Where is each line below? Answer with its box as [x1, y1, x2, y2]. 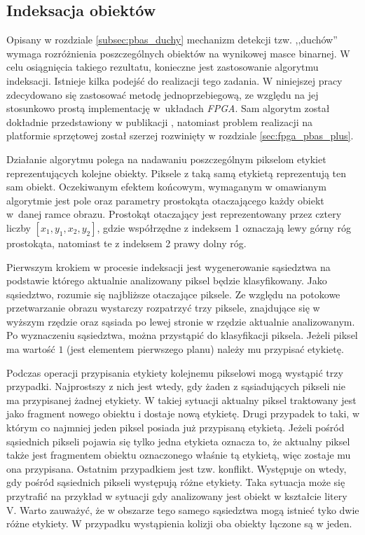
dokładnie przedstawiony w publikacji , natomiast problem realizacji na [6, 114, 313, 129]
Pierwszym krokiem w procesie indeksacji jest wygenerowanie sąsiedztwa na [6, 259, 331, 274]
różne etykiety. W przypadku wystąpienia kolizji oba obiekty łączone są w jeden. [6, 516, 352, 531]
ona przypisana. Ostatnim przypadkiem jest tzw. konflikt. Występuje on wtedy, [6, 461, 347, 475]
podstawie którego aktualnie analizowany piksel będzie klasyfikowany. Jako [6, 273, 327, 288]
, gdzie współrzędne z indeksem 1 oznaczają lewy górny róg [97, 220, 351, 235]
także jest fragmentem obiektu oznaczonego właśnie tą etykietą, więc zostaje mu [6, 447, 351, 462]
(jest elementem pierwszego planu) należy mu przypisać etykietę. [67, 342, 344, 356]
